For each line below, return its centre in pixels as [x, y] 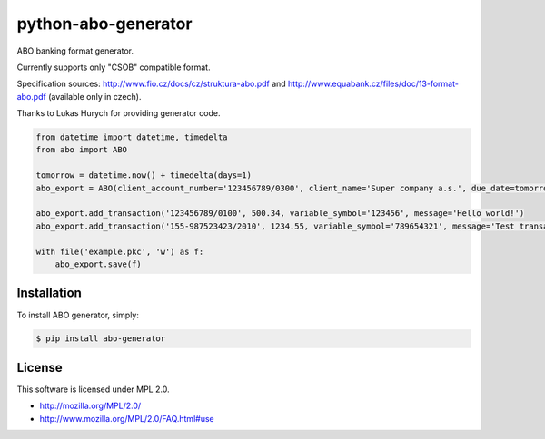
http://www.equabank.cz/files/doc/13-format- [373, 84]
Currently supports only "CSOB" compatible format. [114, 67]
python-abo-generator [104, 24]
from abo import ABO [81, 150]
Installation [49, 293]
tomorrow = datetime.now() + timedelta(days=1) [144, 176]
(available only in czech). [95, 96]
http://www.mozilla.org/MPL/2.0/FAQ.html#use [127, 418]
